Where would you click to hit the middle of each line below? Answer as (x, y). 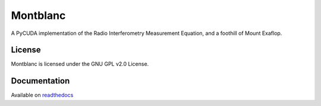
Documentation (40, 81)
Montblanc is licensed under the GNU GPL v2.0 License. (80, 64)
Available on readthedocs (42, 95)
